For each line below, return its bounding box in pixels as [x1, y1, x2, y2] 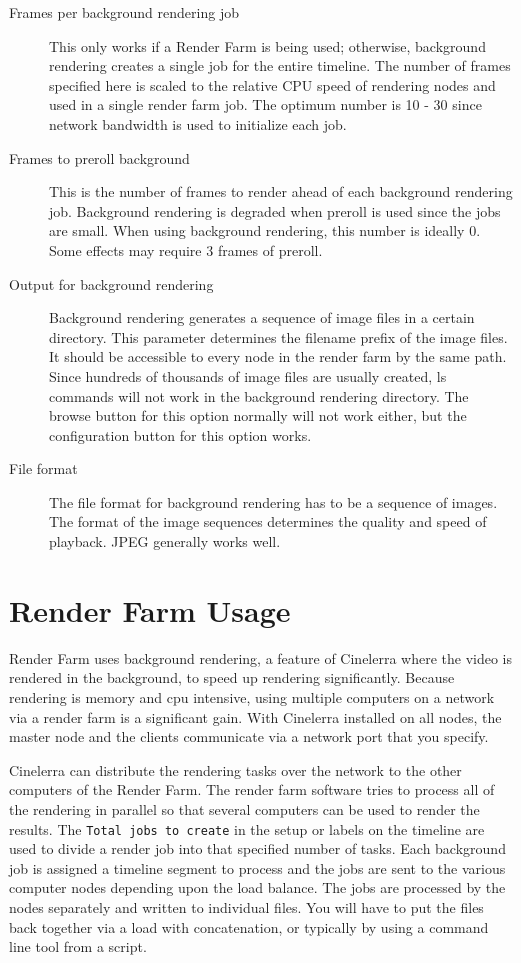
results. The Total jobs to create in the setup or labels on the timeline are [9, 818, 485, 839]
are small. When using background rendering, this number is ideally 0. [49, 220, 481, 241]
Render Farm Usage [9, 589, 291, 630]
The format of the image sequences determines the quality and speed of [49, 511, 487, 532]
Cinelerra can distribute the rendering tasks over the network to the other [9, 759, 462, 780]
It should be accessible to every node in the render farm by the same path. [49, 346, 507, 367]
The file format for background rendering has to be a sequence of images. [49, 491, 498, 512]
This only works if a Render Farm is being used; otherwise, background [49, 35, 486, 56]
